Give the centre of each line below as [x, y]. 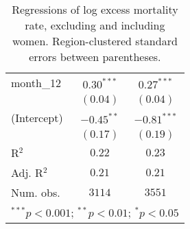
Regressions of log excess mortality [95, 9]
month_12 [36, 83]
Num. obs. [36, 192]
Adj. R [27, 172]
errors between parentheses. [95, 57]
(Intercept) [37, 118]
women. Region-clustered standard [95, 41]
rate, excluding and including [95, 25]
